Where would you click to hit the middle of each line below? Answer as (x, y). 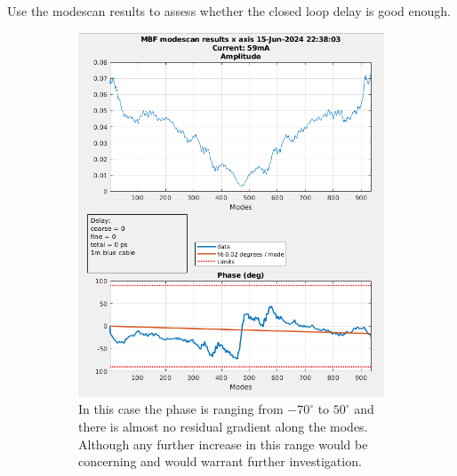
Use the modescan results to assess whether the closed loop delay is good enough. (229, 11)
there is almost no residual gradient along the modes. (223, 426)
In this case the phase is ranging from (181, 409)
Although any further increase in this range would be (223, 444)
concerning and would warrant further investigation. (220, 461)
